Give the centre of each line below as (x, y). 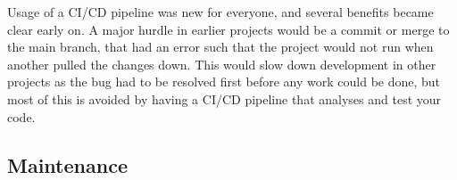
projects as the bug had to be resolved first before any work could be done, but (224, 82)
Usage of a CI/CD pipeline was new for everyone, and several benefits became (220, 12)
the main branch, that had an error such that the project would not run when (220, 47)
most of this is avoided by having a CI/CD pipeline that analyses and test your (224, 98)
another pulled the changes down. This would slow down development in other (222, 64)
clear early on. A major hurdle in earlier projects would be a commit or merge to (228, 29)
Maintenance (67, 164)
